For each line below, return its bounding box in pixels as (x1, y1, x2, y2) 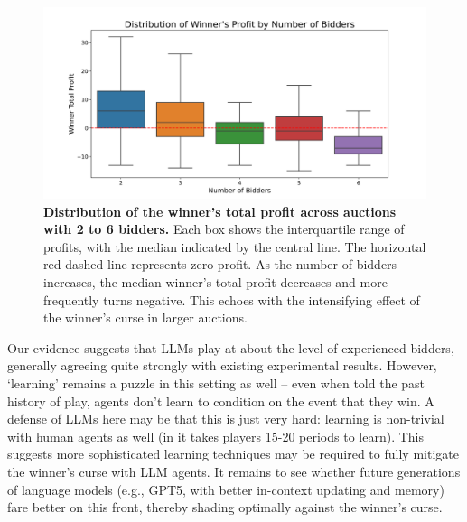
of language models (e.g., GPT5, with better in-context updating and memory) (7, 480, 444, 499)
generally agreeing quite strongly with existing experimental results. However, (7, 356, 437, 375)
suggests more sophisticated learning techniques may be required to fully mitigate (7, 444, 459, 463)
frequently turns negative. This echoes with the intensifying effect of (43, 290, 420, 309)
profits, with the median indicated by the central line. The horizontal (43, 237, 426, 256)
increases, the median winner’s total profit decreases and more (43, 272, 388, 291)
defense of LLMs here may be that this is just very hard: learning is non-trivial (7, 409, 444, 428)
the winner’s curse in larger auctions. (43, 308, 248, 327)
